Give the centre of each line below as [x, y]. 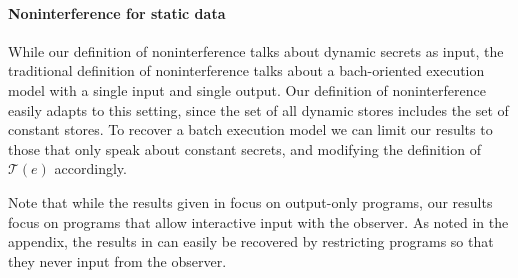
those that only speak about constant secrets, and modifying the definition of [244, 148]
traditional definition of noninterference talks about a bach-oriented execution [246, 70]
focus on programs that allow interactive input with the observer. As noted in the [258, 221]
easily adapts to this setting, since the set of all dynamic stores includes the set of [258, 109]
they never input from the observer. [117, 260]
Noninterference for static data [117, 12]
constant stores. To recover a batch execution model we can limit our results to [250, 129]
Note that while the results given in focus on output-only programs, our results [250, 201]
